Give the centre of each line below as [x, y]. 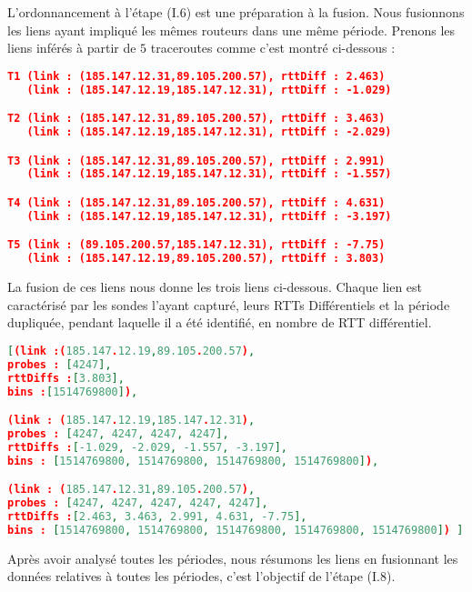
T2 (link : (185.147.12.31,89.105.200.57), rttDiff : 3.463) [196, 119]
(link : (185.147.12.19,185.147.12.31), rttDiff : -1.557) [209, 174]
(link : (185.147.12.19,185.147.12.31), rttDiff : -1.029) [209, 90]
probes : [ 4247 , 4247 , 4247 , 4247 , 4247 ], [138, 503]
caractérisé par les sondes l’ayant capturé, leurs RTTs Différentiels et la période [229, 304]
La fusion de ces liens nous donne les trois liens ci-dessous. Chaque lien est [215, 287]
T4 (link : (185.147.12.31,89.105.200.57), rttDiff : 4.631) [196, 203]
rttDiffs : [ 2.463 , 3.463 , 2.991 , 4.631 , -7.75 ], [157, 517]
